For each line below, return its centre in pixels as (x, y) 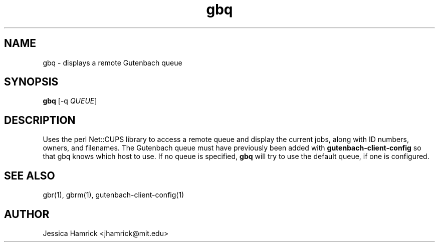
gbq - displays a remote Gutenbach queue (113, 62)
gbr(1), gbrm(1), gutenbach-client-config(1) (114, 195)
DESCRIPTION (40, 120)
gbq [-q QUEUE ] (70, 101)
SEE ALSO (30, 175)
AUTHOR (27, 214)
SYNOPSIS (31, 82)
